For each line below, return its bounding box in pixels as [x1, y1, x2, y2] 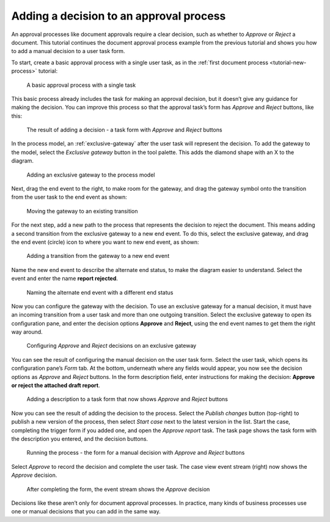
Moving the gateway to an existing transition [26, 207, 138, 215]
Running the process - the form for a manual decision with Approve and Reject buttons [26, 449, 245, 457]
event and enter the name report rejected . [11, 275, 119, 282]
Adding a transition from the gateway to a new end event [26, 252, 170, 260]
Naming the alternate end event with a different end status [26, 289, 174, 296]
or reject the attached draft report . [11, 382, 100, 389]
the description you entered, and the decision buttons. [11, 435, 148, 443]
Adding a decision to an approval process [11, 9, 226, 23]
